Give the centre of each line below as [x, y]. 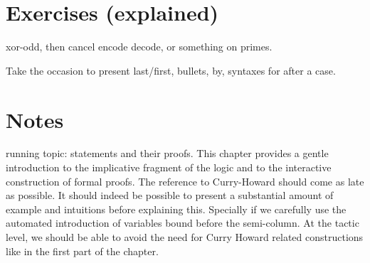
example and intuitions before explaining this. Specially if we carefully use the [176, 209]
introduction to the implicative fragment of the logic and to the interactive [169, 167]
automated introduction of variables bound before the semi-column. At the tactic [183, 223]
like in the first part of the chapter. [82, 251]
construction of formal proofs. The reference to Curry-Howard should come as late [185, 181]
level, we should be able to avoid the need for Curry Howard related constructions [185, 237]
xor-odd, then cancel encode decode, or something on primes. [139, 47]
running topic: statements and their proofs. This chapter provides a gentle [167, 153]
